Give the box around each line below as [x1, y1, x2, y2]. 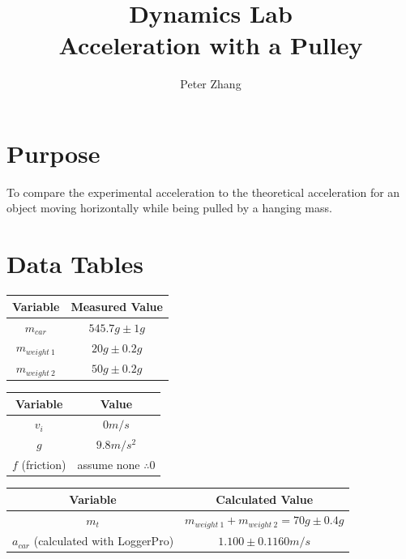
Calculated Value [216, 490, 314, 507]
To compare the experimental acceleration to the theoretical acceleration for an [6, 183, 400, 200]
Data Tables [6, 247, 143, 280]
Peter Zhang [180, 75, 241, 92]
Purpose [6, 136, 100, 169]
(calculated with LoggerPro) [33, 532, 174, 549]
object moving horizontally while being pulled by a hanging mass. [6, 199, 332, 216]
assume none [77, 456, 140, 473]
